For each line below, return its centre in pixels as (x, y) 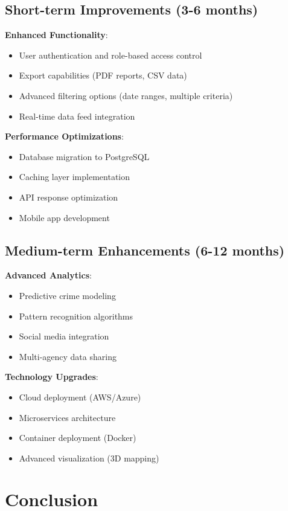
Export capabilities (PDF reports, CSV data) (103, 75)
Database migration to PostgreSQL (84, 156)
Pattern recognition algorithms (76, 316)
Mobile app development (64, 217)
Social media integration (64, 336)
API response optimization (69, 197)
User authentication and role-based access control (110, 55)
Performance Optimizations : (64, 136)
